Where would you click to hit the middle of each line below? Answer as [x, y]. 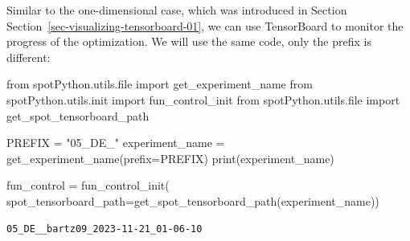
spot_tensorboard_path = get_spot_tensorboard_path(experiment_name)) [193, 200]
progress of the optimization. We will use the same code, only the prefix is [189, 41]
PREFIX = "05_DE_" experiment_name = [116, 143]
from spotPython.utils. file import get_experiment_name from [160, 84]
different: [29, 57]
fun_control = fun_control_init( [88, 185]
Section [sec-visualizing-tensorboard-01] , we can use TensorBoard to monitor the [205, 25]
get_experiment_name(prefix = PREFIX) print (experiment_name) [170, 158]
